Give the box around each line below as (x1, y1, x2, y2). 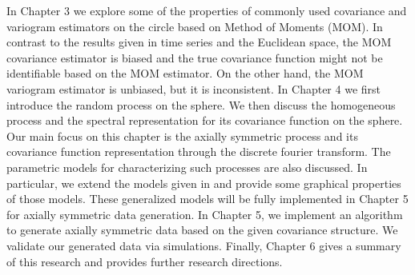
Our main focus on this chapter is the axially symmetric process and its (6, 127, 358, 144)
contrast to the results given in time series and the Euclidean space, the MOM (6, 34, 392, 50)
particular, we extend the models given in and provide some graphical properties (6, 174, 401, 191)
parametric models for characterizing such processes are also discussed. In (6, 158, 368, 175)
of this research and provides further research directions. (6, 253, 283, 269)
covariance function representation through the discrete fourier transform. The (6, 143, 391, 160)
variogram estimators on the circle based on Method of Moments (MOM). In (6, 18, 383, 34)
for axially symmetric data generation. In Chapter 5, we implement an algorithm (6, 205, 403, 222)
